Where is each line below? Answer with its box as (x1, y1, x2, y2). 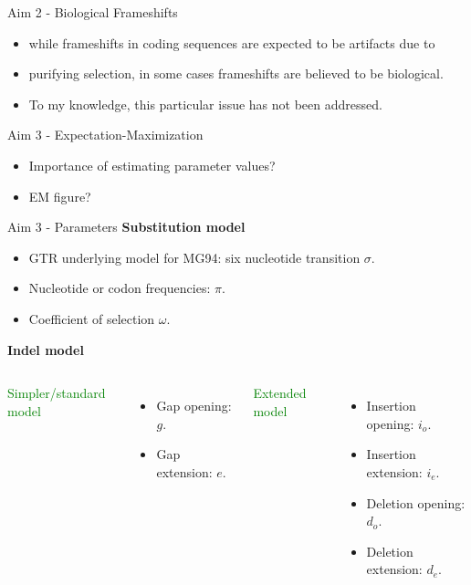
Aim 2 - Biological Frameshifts (7, 3, 178, 21)
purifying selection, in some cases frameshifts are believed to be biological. (28, 64, 444, 83)
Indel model (7, 340, 84, 359)
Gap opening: (156, 396, 232, 415)
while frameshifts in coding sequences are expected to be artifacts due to (28, 33, 435, 52)
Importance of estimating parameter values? (28, 155, 276, 174)
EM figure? (28, 186, 91, 205)
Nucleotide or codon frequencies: (28, 278, 211, 298)
